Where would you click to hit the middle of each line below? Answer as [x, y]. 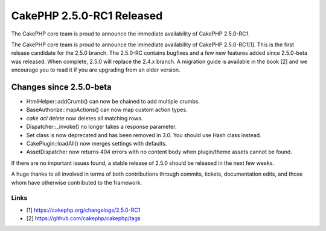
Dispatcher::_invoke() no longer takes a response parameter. [101, 127]
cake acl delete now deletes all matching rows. [85, 118]
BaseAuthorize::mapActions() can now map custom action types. [107, 110]
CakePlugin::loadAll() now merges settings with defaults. [97, 143]
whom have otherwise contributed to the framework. [77, 182]
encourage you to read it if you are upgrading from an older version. [96, 70]
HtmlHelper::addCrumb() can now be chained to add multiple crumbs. [113, 102]
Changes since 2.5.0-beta [61, 87]
